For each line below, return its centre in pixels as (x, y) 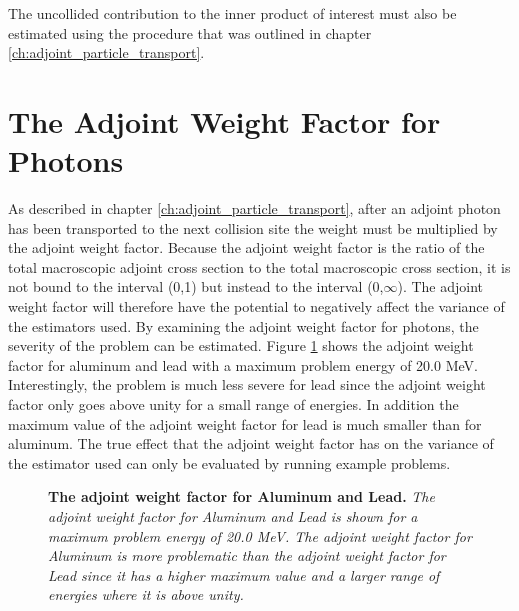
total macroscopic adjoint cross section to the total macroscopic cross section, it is (259, 266)
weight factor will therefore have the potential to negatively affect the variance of (256, 306)
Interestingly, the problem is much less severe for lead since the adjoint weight (247, 384)
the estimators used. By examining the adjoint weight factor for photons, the (243, 325)
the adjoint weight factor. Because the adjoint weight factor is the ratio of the (246, 247)
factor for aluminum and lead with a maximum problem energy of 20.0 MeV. (243, 364)
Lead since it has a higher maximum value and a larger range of (244, 574)
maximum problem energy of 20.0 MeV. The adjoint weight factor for (260, 535)
